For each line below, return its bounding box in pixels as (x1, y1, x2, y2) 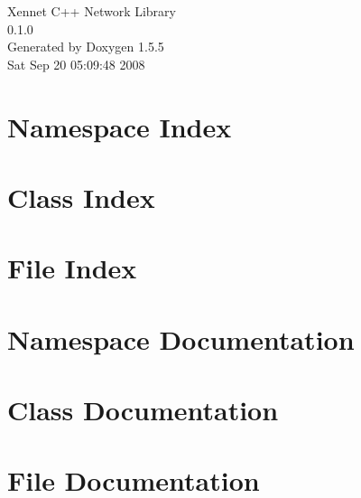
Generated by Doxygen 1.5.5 (7, 37, 164, 56)
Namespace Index (7, 108, 232, 145)
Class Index (7, 178, 155, 215)
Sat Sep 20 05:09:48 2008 (7, 54, 145, 73)
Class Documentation (7, 391, 279, 428)
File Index (7, 249, 137, 287)
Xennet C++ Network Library (7, 2, 176, 20)
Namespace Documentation (7, 320, 355, 357)
